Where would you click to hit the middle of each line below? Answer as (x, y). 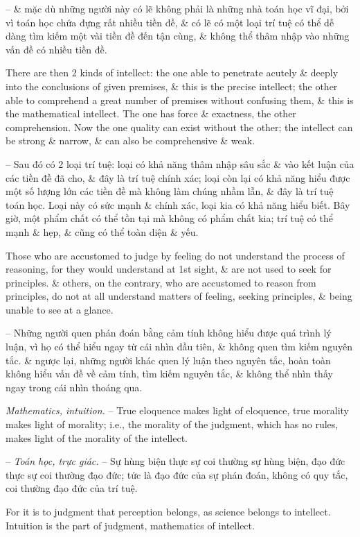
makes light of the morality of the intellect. (97, 437)
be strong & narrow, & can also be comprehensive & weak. (130, 140)
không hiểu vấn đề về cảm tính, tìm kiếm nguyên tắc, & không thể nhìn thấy (169, 374)
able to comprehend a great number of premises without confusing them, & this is (180, 100)
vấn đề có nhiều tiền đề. (56, 49)
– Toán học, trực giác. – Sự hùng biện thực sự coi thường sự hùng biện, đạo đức (175, 461)
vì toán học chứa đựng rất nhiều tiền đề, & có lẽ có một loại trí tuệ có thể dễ (170, 22)
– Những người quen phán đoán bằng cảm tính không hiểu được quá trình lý (169, 333)
